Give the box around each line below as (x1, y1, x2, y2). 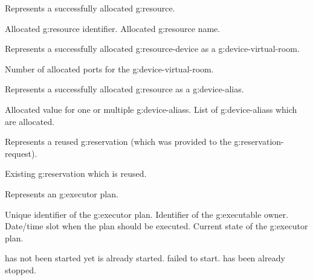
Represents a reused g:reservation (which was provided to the (5, 135, 231, 148)
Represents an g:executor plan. (5, 187, 118, 200)
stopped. (5, 263, 36, 276)
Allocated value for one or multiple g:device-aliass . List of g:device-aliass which (5, 103, 297, 115)
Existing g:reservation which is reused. (5, 167, 147, 180)
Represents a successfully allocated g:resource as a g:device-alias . (5, 83, 244, 95)
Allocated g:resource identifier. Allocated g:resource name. (5, 22, 221, 34)
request (5, 147, 32, 159)
